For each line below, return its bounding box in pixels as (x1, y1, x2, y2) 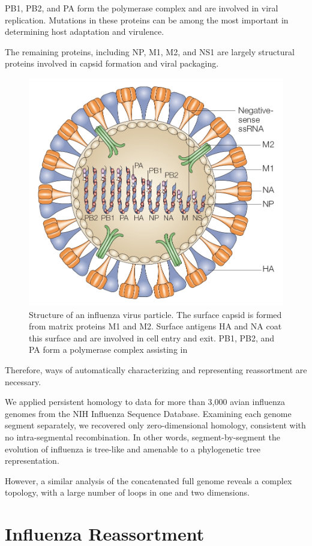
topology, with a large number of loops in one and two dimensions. (5, 486, 250, 499)
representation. (5, 454, 59, 467)
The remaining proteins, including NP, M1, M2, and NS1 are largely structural (5, 45, 295, 58)
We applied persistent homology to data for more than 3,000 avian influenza (5, 395, 285, 408)
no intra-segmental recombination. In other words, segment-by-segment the (5, 431, 280, 443)
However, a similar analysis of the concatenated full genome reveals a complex (5, 474, 292, 487)
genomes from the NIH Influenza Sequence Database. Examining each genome (5, 407, 292, 419)
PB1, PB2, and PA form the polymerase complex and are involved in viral (5, 2, 278, 14)
